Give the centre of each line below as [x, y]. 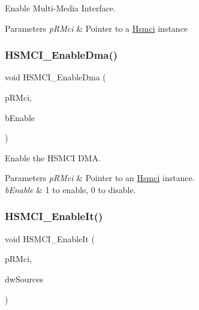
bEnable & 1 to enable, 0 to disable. [70, 189]
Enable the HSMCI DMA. [53, 157]
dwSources [24, 279]
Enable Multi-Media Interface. [60, 8]
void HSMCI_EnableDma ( [55, 77]
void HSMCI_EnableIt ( [50, 238]
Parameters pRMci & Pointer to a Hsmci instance [97, 28]
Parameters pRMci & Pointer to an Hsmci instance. [100, 178]
